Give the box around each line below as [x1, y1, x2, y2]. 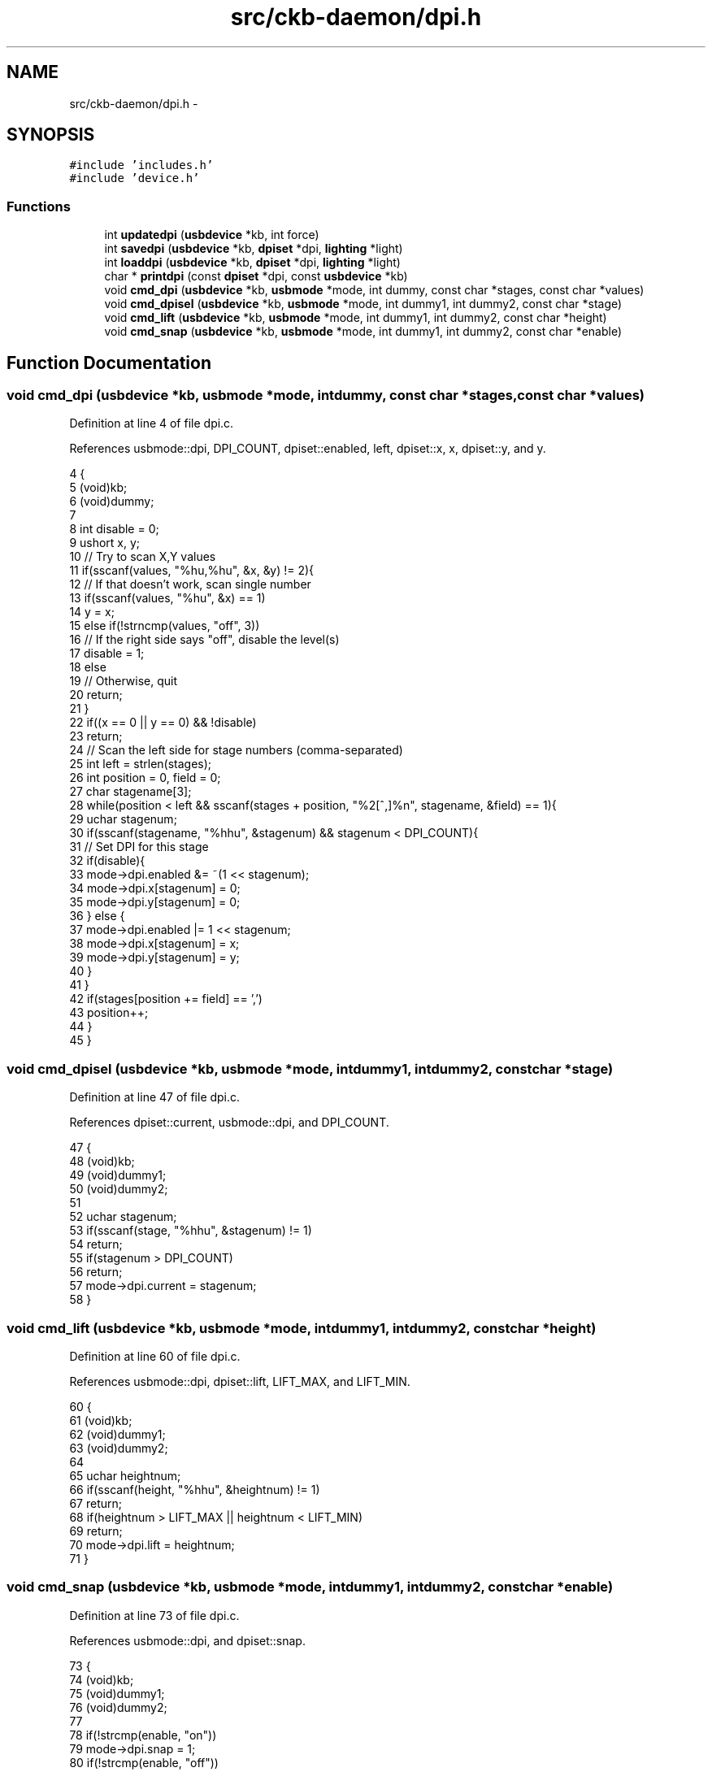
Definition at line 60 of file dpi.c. [69, 1349, 241, 1363]
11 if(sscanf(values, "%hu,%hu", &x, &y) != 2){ [69, 563, 315, 578]
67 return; [69, 1496, 122, 1510]
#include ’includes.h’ [69, 159, 214, 172]
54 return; [69, 1237, 123, 1252]
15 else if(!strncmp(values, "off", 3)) [69, 619, 260, 633]
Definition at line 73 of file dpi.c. [69, 1608, 240, 1622]
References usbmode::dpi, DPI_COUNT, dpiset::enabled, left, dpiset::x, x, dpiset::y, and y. [69, 441, 546, 456]
